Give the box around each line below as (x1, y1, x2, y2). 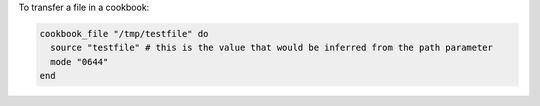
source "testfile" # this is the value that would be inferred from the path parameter (50, 42, 494, 54)
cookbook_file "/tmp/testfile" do (39, 28, 209, 39)
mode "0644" (50, 56, 109, 67)
